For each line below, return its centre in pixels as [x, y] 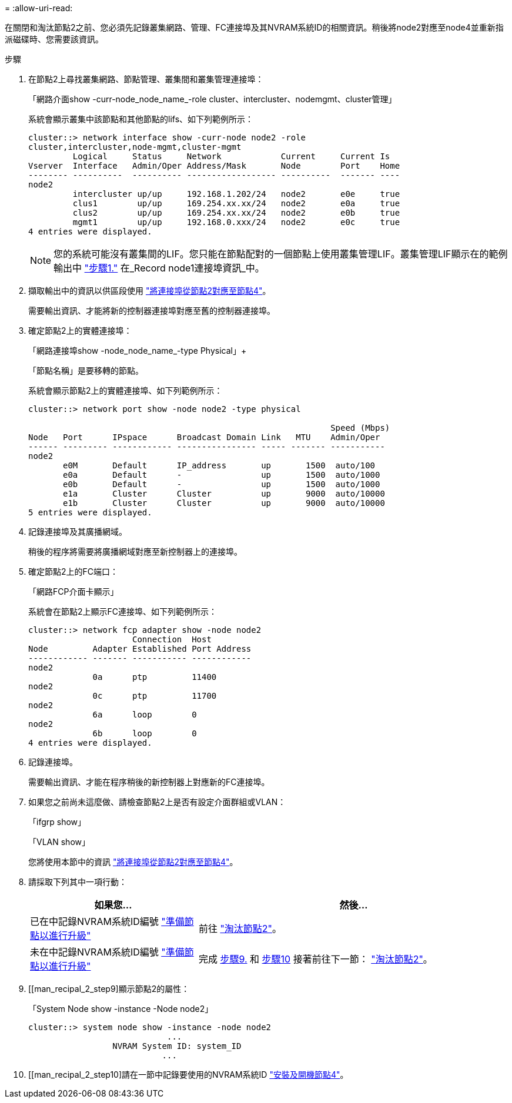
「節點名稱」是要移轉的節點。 [86, 371]
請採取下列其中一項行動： [78, 882]
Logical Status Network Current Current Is [231, 156]
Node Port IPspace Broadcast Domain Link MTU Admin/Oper [204, 437]
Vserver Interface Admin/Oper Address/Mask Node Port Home [214, 166]
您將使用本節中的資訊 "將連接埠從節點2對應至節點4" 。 [133, 862]
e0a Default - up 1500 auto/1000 [222, 475]
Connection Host [172, 639]
